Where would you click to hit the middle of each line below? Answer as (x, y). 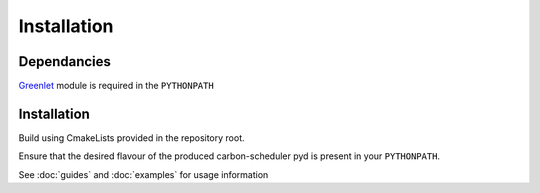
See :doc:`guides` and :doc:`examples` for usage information (143, 174)
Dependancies (65, 61)
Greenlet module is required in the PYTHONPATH (116, 86)
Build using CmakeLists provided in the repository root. (131, 137)
